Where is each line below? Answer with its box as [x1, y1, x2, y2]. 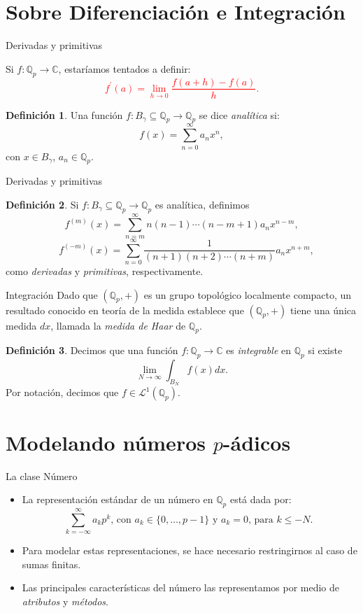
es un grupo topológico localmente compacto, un [143, 287, 352, 302]
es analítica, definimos [155, 197, 250, 211]
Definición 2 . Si [6, 197, 79, 211]
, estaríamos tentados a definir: [58, 61, 191, 76]
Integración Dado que [6, 287, 98, 302]
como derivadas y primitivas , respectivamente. [6, 264, 204, 278]
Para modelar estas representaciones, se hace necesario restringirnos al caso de [22, 543, 357, 558]
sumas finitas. [22, 556, 81, 571]
